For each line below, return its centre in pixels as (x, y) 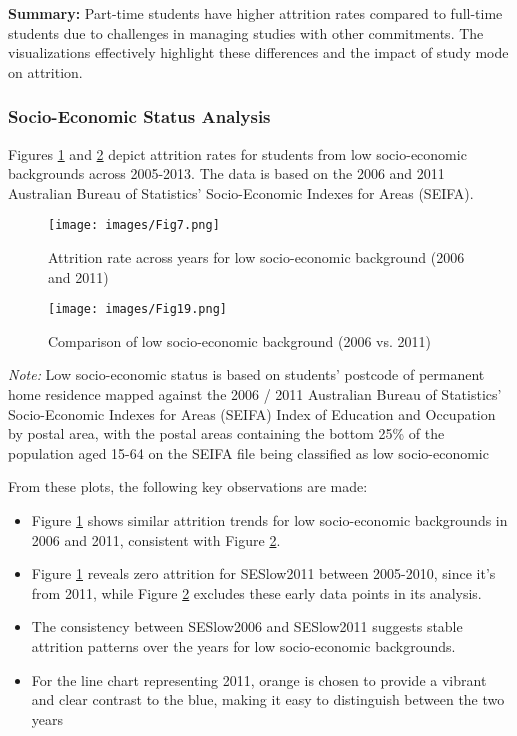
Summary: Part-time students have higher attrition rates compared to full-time (255, 13)
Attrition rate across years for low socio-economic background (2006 (256, 257)
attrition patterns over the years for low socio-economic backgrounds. (243, 646)
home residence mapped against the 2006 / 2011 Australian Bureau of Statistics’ (255, 394)
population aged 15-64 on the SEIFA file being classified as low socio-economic (248, 452)
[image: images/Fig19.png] (137, 309)
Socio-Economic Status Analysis (139, 116)
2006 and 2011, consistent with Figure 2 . (156, 539)
